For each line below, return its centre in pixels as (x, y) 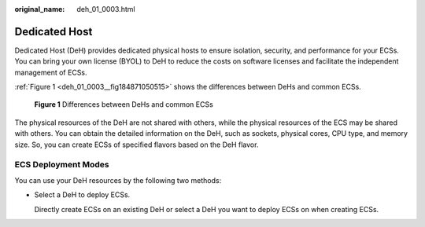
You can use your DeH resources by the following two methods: (118, 180)
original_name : (40, 9)
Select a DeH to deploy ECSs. (82, 195)
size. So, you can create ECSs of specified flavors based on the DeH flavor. (137, 145)
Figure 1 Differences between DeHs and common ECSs (124, 104)
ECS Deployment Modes (62, 165)
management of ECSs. (51, 72)
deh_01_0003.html (106, 9)
